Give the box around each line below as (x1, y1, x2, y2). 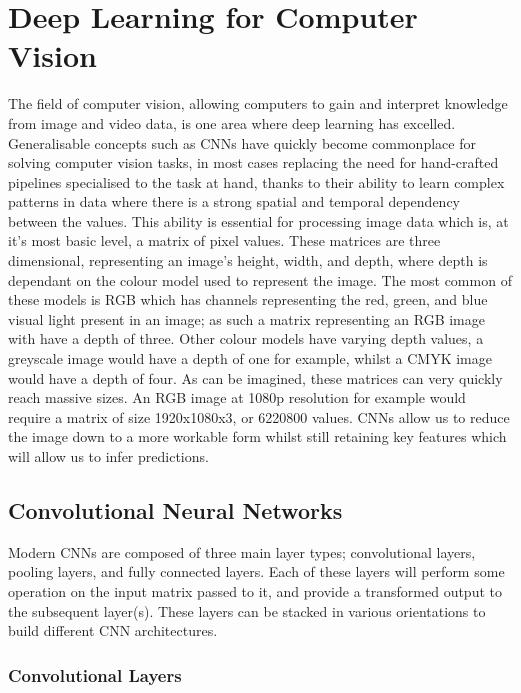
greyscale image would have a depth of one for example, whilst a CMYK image (8, 348, 492, 369)
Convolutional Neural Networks (8, 494, 343, 525)
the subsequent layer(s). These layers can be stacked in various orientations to (8, 600, 486, 621)
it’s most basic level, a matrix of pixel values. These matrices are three (8, 230, 441, 251)
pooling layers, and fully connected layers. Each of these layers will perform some (8, 561, 505, 582)
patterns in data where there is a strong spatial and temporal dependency (8, 191, 461, 212)
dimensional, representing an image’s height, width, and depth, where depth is (8, 250, 488, 271)
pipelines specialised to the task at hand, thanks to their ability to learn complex (8, 171, 505, 192)
